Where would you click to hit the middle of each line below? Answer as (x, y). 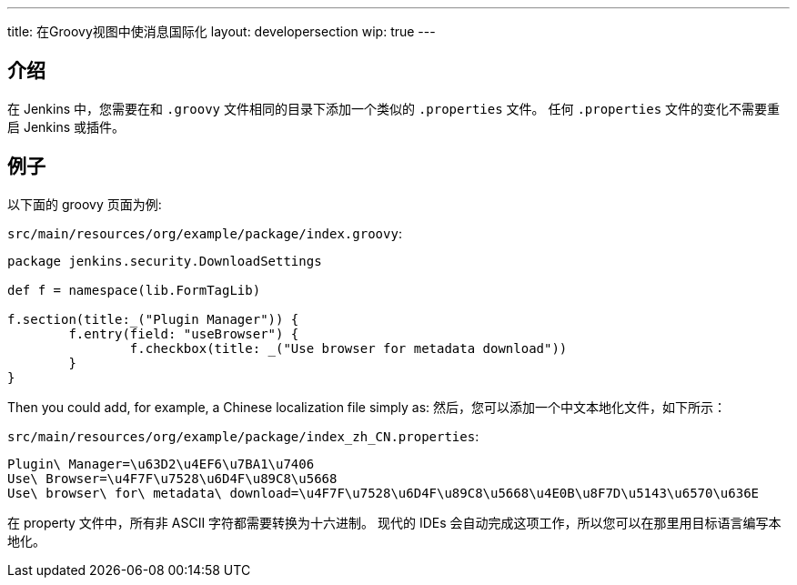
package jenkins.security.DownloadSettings (165, 261)
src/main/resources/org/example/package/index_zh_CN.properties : (243, 436)
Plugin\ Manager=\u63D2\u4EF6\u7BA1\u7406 (161, 464)
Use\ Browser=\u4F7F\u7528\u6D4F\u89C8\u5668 (172, 478)
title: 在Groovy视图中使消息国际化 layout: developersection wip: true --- (222, 31)
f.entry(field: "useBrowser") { (184, 333)
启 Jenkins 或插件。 (66, 126)
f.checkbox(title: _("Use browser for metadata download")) (348, 348)
